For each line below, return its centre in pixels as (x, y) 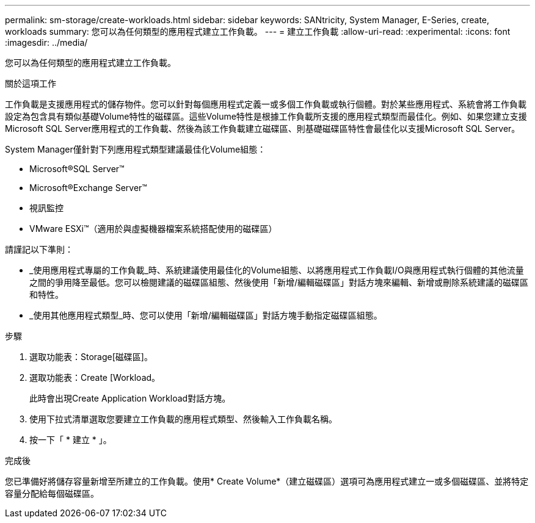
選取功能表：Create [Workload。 (95, 377)
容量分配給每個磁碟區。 (52, 493)
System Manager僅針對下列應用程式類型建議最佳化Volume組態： (136, 149)
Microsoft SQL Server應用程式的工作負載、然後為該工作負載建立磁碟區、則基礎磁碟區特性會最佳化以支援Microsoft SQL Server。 (263, 128)
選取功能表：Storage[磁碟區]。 (91, 357)
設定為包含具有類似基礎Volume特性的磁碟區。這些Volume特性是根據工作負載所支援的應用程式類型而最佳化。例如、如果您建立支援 (266, 116)
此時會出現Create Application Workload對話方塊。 (130, 398)
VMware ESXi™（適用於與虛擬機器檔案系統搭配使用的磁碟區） (153, 229)
